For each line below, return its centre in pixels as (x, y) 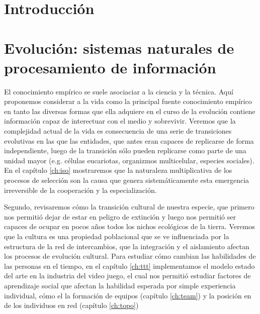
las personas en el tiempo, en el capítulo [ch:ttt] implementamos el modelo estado (129, 266)
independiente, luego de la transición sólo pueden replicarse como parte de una (125, 150)
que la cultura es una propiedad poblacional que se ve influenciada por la (117, 236)
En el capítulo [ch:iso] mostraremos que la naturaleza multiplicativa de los (118, 170)
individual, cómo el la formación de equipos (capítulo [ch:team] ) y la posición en (128, 295)
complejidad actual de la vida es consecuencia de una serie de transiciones (118, 131)
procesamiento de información (110, 67)
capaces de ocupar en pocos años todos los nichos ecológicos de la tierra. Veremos (129, 226)
